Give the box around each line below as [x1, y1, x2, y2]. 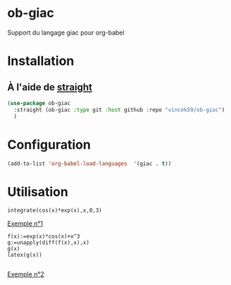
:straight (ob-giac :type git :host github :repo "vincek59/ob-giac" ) [13, 106, 225, 114]
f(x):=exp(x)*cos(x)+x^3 [7, 233, 80, 241]
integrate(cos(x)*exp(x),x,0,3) [7, 207, 102, 214]
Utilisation [7, 183, 68, 200]
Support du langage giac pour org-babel [7, 28, 125, 37]
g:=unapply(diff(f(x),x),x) [7, 239, 90, 246]
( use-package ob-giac [7, 99, 71, 107]
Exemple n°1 [7, 219, 44, 228]
